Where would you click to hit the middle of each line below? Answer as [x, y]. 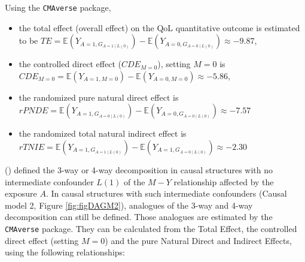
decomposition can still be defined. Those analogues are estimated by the [139, 217]
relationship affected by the [224, 181]
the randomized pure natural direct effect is [99, 97]
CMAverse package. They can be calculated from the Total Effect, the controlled [151, 228]
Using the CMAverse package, [58, 7]
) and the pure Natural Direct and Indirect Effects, [198, 240]
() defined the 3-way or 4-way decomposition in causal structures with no [139, 170]
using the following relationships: [65, 252]
